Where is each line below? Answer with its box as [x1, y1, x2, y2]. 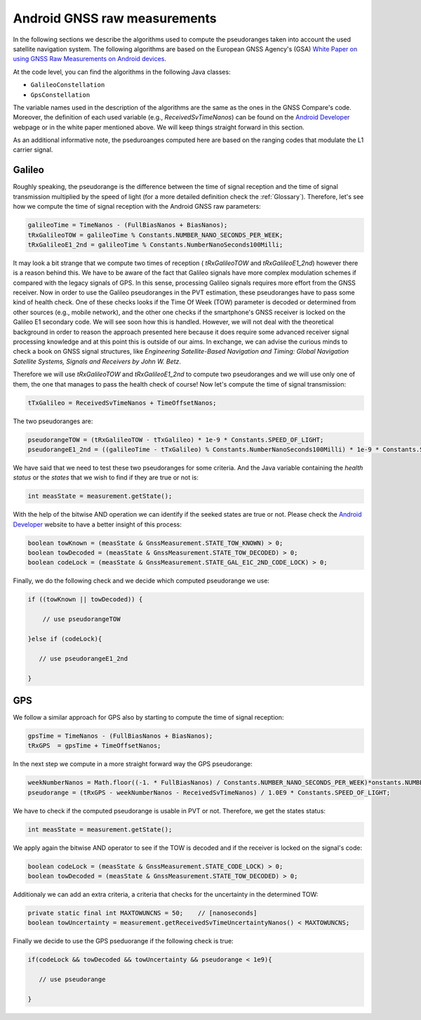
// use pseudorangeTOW [42, 615, 121, 624]
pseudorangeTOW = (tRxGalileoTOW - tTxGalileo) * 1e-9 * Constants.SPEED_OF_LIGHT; [27, 436, 324, 444]
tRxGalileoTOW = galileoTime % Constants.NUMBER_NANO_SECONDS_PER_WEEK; [27, 231, 283, 239]
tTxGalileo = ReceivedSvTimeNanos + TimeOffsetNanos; [27, 399, 217, 407]
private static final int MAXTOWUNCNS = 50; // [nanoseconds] [27, 909, 258, 917]
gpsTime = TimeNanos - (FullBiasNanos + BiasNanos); [27, 732, 213, 740]
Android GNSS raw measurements [13, 11, 217, 26]
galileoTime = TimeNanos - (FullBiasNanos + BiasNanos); [27, 221, 228, 229]
